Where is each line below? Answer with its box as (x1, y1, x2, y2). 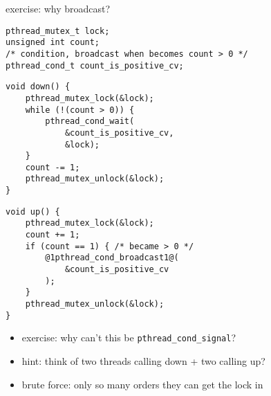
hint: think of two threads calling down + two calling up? (21, 354, 265, 368)
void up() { (6, 206, 60, 217)
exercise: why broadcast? (6, 1, 111, 15)
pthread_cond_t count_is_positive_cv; (6, 60, 184, 71)
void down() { (6, 82, 71, 92)
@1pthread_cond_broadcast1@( (45, 253, 179, 263)
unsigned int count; (6, 37, 100, 48)
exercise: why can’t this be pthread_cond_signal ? (21, 330, 236, 345)
